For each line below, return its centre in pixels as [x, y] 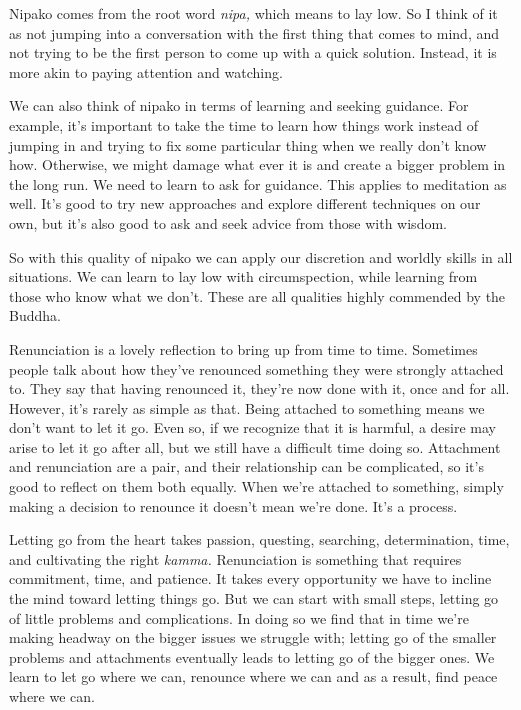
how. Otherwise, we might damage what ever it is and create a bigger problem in [257, 164]
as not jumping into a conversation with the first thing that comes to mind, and [254, 32]
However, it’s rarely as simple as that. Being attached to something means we [247, 407]
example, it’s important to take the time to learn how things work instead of [243, 124]
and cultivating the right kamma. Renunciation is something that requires [235, 558]
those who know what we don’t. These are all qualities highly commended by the [257, 295]
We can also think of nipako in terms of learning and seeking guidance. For [239, 105]
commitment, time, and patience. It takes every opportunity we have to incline [250, 578]
